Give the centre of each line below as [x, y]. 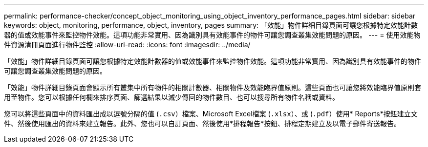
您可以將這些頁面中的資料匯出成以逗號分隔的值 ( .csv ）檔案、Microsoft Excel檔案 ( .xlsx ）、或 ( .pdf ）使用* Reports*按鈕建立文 [211, 114]
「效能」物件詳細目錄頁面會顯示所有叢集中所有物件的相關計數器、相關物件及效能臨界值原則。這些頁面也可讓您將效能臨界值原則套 [213, 87]
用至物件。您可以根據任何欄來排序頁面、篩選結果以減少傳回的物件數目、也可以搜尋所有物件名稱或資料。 [171, 97]
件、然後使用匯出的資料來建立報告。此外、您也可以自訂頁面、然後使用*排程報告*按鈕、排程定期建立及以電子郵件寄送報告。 [203, 123]
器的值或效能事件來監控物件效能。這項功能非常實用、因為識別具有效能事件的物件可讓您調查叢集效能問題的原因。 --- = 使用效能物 [212, 35]
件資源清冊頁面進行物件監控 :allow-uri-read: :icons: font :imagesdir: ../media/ [127, 45]
